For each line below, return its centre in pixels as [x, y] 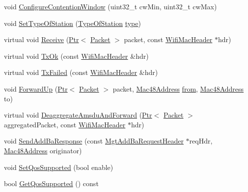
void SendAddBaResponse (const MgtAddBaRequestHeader [94, 141]
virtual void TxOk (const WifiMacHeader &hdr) [76, 56]
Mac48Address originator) [43, 150]
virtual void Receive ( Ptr [41, 39]
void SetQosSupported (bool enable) [59, 167]
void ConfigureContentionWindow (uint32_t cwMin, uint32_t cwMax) [110, 6]
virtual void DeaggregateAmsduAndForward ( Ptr [78, 115]
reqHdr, [201, 141]
